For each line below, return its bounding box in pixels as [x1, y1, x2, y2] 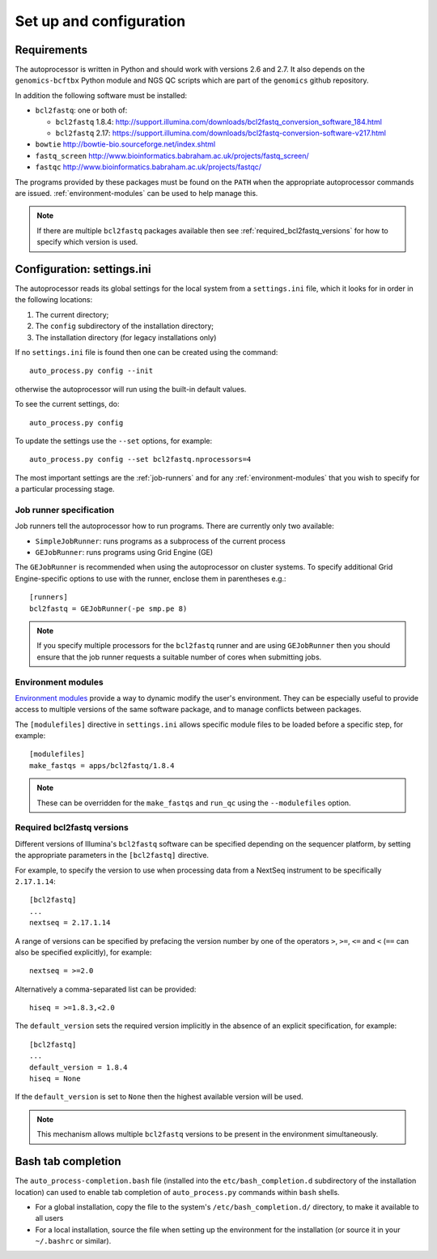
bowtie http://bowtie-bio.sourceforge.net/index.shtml [35, 139, 216, 149]
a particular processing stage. [15, 484, 115, 494]
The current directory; [35, 309, 109, 319]
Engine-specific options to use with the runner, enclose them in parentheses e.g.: [15, 574, 286, 583]
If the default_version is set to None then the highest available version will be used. [15, 1092, 303, 1102]
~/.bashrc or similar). [35, 1236, 112, 1246]
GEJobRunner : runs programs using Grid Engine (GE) [35, 548, 214, 557]
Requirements [15, 43, 88, 57]
